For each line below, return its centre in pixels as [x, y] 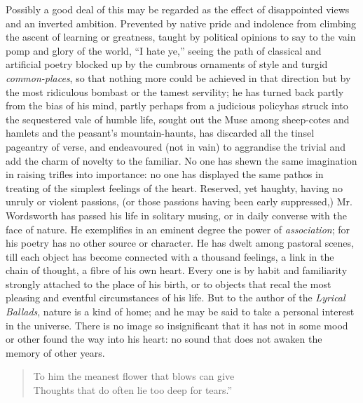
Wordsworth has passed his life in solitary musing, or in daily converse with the [176, 215]
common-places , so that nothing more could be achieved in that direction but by [178, 77]
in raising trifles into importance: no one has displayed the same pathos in [165, 174]
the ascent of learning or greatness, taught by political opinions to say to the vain [181, 37]
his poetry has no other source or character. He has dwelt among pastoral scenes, [180, 243]
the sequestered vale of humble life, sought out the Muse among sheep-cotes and [178, 119]
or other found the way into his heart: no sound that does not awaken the [164, 339]
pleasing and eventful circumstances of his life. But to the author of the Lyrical [176, 298]
